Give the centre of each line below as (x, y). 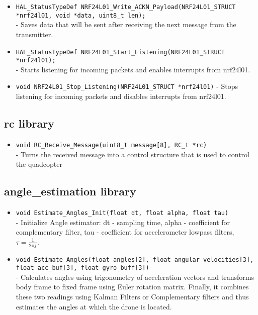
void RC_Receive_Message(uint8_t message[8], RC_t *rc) (111, 145)
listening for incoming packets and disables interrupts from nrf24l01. (121, 96)
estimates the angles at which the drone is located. (94, 306)
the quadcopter (39, 164)
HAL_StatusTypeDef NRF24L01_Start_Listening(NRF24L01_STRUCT (120, 52)
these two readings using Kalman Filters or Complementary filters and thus (132, 297)
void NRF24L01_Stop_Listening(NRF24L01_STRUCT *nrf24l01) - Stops (127, 86)
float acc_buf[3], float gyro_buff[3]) (82, 268)
